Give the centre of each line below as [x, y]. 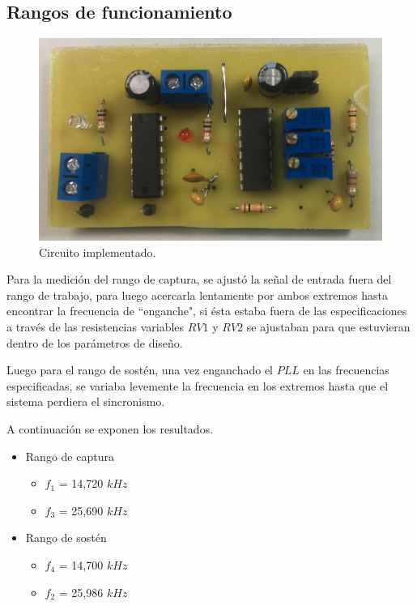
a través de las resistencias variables [96, 327]
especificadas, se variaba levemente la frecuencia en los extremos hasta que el [198, 385]
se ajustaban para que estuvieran [328, 327]
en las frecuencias [346, 370]
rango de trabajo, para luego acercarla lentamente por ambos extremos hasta [198, 294]
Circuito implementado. [98, 252]
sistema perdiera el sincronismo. [86, 401]
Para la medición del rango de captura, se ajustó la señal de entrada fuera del [199, 279]
